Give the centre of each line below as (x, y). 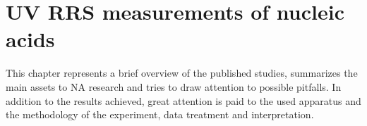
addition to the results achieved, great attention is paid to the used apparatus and (183, 100)
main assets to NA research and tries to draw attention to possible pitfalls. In (174, 86)
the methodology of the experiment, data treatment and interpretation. (160, 114)
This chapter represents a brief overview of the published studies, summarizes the (182, 73)
